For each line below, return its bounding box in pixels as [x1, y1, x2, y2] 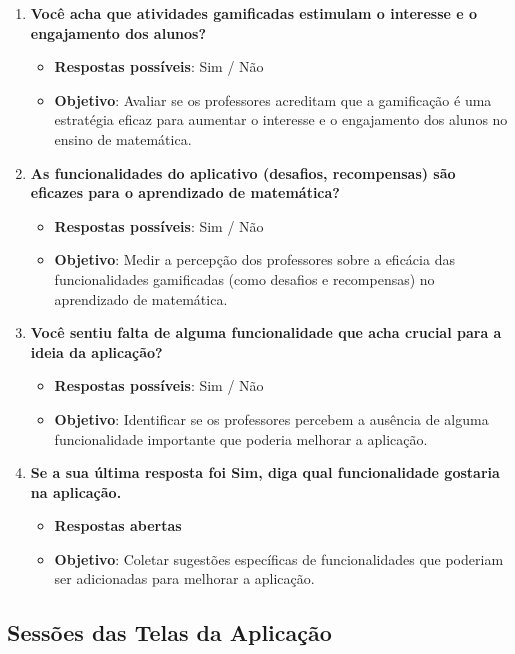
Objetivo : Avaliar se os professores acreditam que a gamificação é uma [54, 89, 492, 110]
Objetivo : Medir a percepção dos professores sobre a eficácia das [54, 249, 455, 270]
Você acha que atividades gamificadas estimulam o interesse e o [30, 3, 478, 23]
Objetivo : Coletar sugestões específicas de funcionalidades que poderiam [54, 548, 504, 569]
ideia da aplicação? [30, 341, 163, 362]
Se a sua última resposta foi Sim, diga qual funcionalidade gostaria [30, 462, 500, 483]
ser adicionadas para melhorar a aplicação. [54, 568, 315, 589]
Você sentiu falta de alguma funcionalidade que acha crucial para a [30, 322, 502, 343]
